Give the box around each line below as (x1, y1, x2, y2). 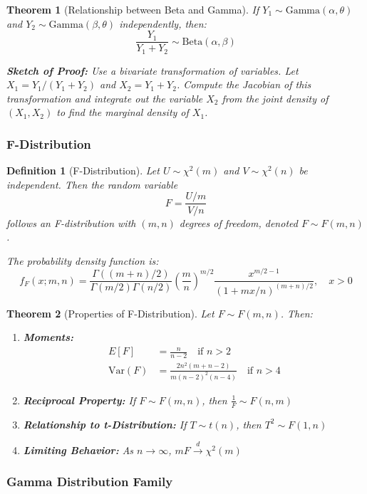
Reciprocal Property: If (23, 392, 136, 407)
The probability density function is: (6, 253, 159, 268)
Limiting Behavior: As (23, 442, 134, 457)
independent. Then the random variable (6, 177, 178, 191)
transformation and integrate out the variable (6, 90, 203, 105)
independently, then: (119, 16, 207, 31)
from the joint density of (222, 90, 329, 105)
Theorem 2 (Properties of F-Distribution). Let (6, 305, 214, 320)
